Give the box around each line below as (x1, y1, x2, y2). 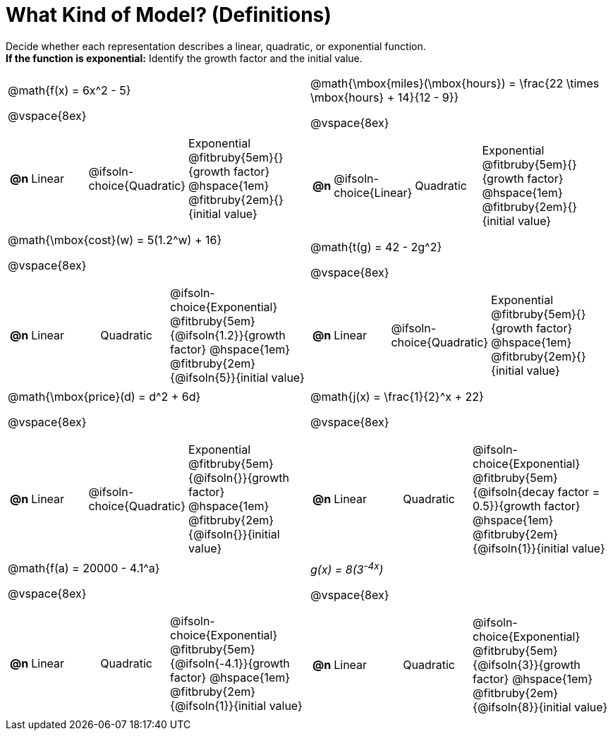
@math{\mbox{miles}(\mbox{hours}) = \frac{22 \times (310, 76, 600, 90)
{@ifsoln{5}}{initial (170, 370, 269, 385)
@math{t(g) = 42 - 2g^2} (310, 239, 442, 254)
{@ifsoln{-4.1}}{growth (170, 656, 290, 671)
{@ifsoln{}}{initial (188, 526, 280, 541)
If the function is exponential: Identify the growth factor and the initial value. (6, 52, 363, 64)
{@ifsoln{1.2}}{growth (170, 327, 286, 342)
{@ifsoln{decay (473, 484, 554, 499)
